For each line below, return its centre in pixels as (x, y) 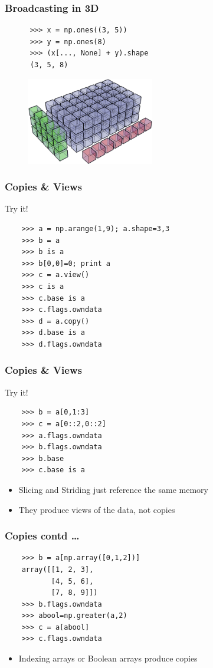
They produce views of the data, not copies (97, 509)
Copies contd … (42, 536)
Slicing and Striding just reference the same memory (113, 489)
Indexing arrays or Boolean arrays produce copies (108, 658)
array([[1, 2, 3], (58, 569)
